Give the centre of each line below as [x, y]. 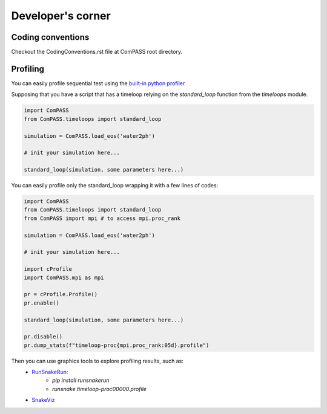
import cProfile [48, 269]
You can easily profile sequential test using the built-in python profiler [98, 83]
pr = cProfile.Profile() [61, 294]
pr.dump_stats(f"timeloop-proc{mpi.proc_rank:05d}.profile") [117, 345]
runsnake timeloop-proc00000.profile [99, 389]
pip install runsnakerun [81, 380]
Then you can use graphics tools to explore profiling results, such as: [97, 361]
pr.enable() [42, 303]
